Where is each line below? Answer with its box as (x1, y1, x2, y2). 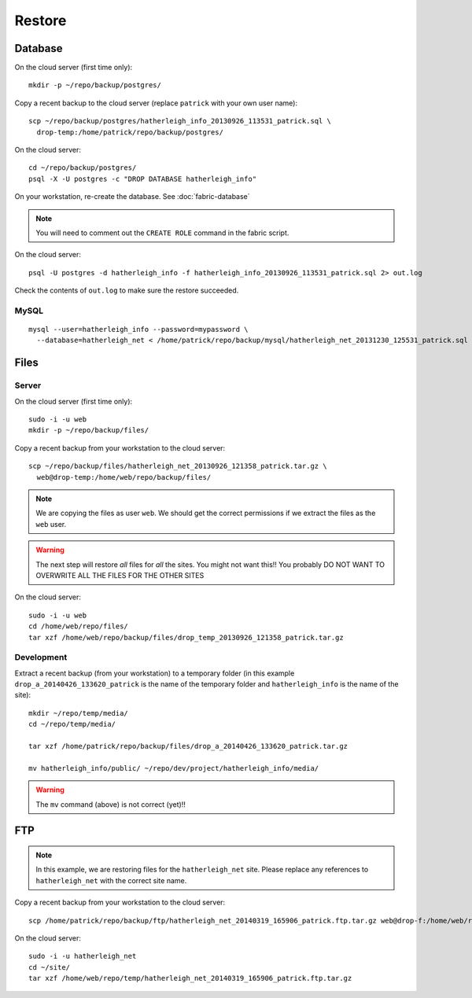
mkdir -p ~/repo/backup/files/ (28, 425, 149, 435)
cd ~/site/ (28, 963, 71, 971)
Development (14, 652, 68, 663)
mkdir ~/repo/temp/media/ (28, 709, 129, 717)
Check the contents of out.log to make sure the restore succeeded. (14, 285, 239, 295)
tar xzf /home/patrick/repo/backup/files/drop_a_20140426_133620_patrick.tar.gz (28, 742, 348, 750)
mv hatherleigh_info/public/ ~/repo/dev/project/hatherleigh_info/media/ (28, 764, 319, 772)
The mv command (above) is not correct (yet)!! (35, 799, 186, 809)
